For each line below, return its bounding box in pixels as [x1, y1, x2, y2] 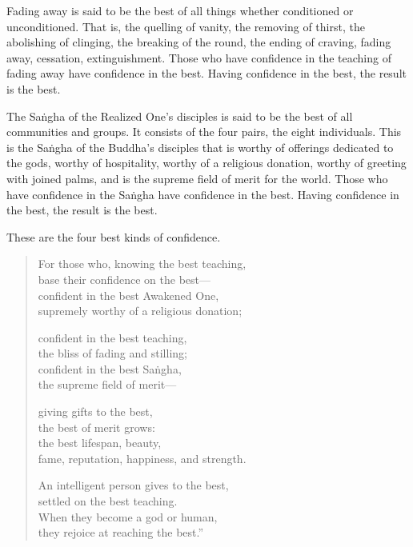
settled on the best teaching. [38, 493, 178, 509]
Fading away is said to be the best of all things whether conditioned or [6, 2, 354, 18]
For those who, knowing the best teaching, [38, 255, 247, 272]
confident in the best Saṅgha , [38, 360, 182, 377]
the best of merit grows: [38, 418, 155, 435]
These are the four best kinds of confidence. [6, 228, 221, 245]
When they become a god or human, [38, 508, 218, 525]
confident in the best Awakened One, [38, 286, 219, 303]
